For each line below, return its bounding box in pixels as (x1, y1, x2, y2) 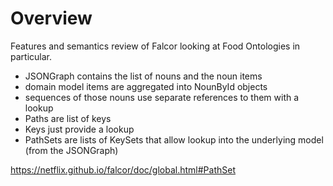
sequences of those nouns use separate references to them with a (24, 91, 300, 103)
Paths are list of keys (24, 112, 112, 124)
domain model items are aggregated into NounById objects (24, 80, 268, 92)
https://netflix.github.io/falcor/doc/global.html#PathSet (10, 163, 236, 176)
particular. (10, 50, 52, 62)
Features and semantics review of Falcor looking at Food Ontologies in (10, 40, 301, 52)
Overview (10, 7, 93, 30)
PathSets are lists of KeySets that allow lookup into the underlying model (24, 133, 324, 146)
